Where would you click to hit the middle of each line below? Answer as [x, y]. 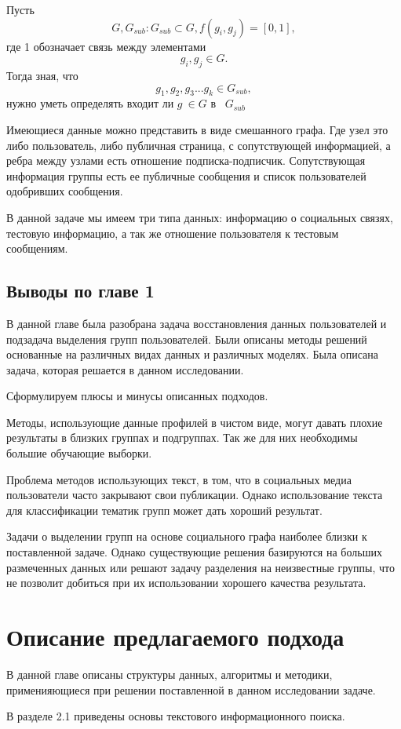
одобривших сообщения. [65, 191]
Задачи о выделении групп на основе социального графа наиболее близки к [187, 536]
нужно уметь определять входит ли [90, 103]
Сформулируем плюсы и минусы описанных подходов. [137, 396]
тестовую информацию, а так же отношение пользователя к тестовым [173, 233]
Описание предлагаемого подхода [175, 637]
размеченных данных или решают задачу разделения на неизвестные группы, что [200, 567]
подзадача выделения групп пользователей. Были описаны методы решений [187, 339]
